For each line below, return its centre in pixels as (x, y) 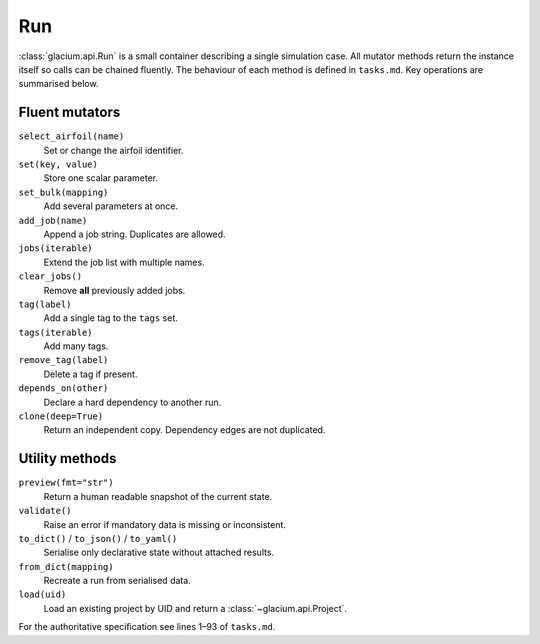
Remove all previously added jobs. (114, 290)
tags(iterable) (56, 332)
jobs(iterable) (56, 248)
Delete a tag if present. (90, 374)
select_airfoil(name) (71, 136)
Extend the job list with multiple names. (124, 262)
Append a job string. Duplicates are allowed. (134, 234)
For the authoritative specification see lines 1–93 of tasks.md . (147, 627)
